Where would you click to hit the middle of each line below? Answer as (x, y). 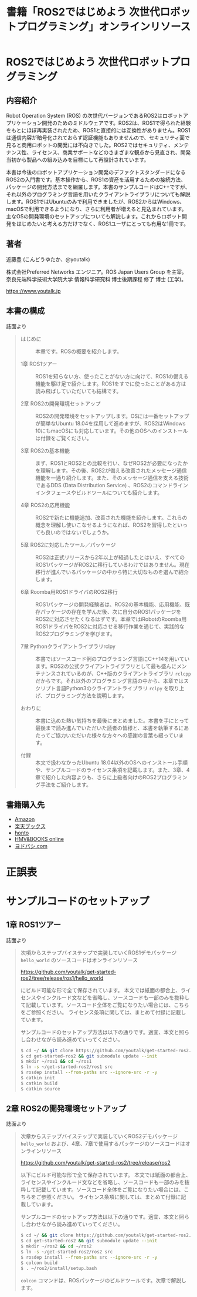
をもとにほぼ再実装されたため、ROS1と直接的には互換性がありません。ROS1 (98, 130)
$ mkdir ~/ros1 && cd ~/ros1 (56, 1062)
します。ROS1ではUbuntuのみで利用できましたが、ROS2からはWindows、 (96, 202)
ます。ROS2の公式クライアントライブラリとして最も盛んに (106, 666)
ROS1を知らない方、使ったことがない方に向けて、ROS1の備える (112, 376)
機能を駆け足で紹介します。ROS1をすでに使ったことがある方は (111, 384)
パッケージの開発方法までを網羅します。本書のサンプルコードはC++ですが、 (98, 187)
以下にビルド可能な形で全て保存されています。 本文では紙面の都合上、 (106, 1175)
